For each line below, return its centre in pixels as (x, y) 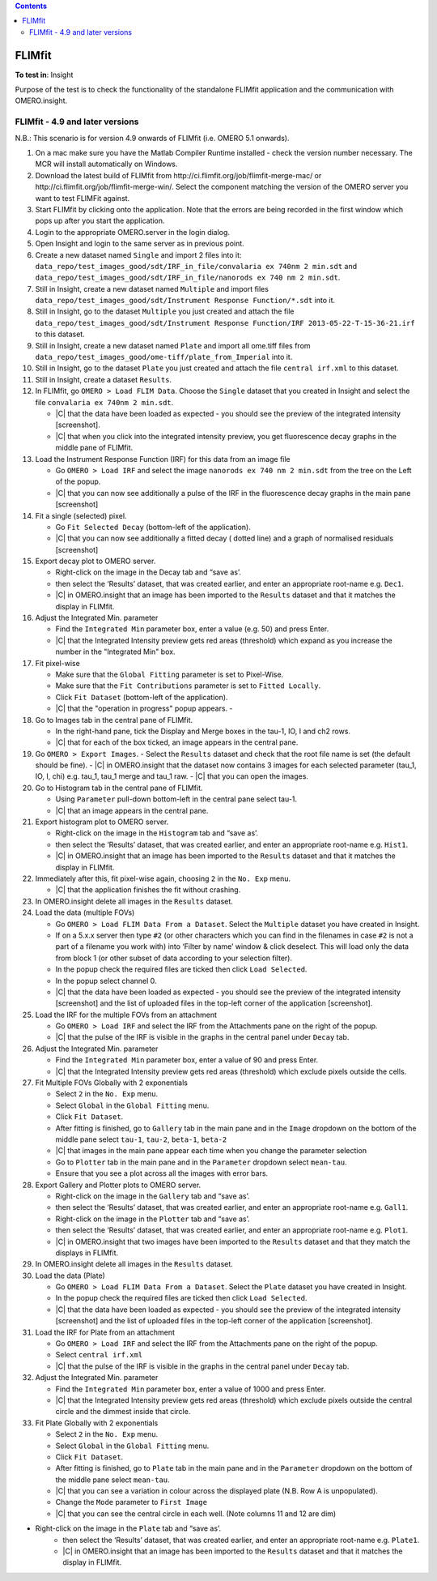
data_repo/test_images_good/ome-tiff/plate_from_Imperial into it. (164, 357)
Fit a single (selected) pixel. (81, 515)
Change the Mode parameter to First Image (132, 1502)
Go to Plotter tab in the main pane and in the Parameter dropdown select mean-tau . (201, 1162)
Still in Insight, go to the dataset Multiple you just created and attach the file (165, 311)
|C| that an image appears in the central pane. (132, 810)
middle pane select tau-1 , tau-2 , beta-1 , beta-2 (141, 1139)
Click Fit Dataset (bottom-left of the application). (142, 697)
